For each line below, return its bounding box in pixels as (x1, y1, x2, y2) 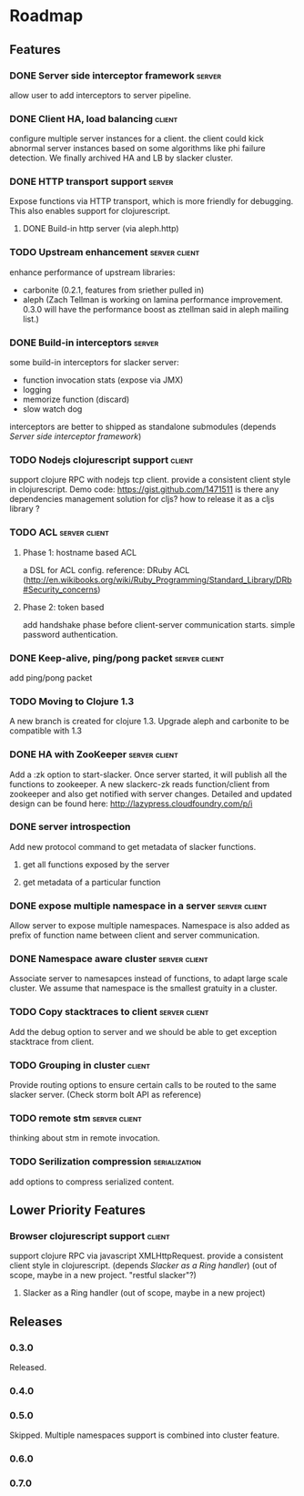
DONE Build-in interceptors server (9, 336, 159, 349)
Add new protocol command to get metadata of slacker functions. (9, 841, 257, 852)
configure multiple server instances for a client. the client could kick (9, 133, 264, 144)
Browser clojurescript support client (9, 1229, 170, 1242)
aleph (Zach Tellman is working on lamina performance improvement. (22, 293, 284, 305)
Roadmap (9, 5, 84, 26)
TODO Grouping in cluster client (9, 1059, 151, 1071)
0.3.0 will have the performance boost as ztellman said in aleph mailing (22, 303, 289, 314)
